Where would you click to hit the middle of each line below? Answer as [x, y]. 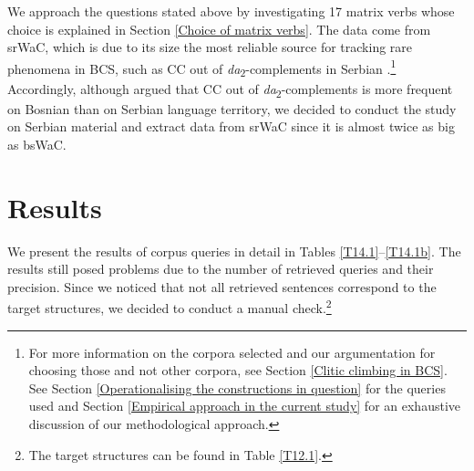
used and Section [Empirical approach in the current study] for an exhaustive [244, 406]
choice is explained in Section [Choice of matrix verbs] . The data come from [219, 29]
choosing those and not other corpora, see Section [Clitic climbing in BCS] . [238, 370]
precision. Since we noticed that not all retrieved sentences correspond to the [222, 286]
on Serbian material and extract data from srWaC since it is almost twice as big [231, 126]
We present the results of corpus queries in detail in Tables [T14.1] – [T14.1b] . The [234, 251]
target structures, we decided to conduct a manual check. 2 [170, 307]
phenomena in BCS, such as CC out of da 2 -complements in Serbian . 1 [202, 68]
